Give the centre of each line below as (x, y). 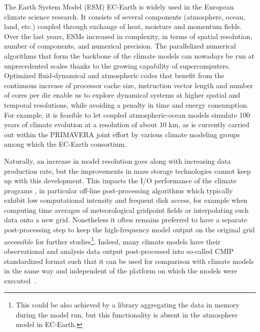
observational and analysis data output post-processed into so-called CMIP (119, 251)
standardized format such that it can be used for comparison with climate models (129, 261)
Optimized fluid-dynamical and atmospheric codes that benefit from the (114, 75)
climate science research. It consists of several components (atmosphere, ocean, (125, 16)
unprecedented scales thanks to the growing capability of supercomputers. (117, 65)
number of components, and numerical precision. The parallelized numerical (120, 46)
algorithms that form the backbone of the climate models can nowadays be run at (129, 55)
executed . (20, 280)
